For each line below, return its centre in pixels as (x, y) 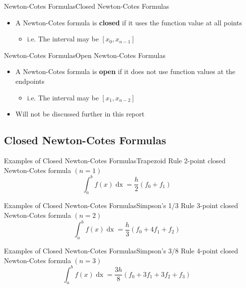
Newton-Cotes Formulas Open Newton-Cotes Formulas (85, 55)
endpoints (30, 81)
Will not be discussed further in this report (80, 114)
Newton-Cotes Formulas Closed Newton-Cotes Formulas (87, 6)
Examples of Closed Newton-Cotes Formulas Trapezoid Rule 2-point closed (115, 160)
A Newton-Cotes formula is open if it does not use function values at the (125, 71)
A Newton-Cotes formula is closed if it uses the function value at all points (129, 22)
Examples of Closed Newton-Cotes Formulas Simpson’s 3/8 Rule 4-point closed (121, 250)
